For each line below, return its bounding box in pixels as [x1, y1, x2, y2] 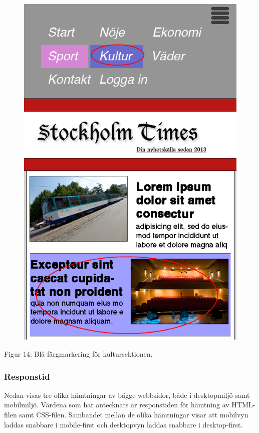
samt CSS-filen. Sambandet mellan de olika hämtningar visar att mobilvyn [19, 409, 248, 420]
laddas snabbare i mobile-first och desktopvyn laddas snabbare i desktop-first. [4, 419, 243, 429]
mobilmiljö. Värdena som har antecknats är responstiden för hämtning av [4, 399, 229, 410]
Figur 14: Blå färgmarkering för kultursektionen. [4, 349, 153, 359]
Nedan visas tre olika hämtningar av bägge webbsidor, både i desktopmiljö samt [4, 389, 250, 400]
